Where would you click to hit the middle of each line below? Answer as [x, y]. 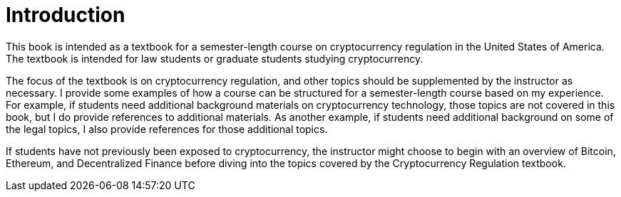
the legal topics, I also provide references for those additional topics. [167, 129]
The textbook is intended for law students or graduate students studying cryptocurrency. [215, 58]
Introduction [66, 15]
